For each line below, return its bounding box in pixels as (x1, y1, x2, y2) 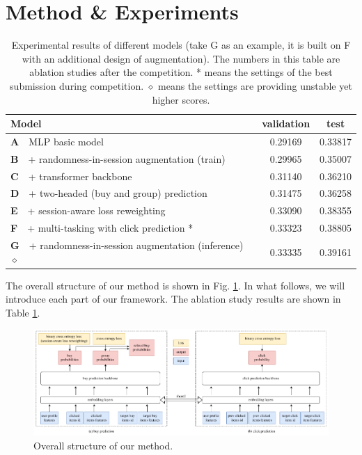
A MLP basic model (10, 134, 104, 148)
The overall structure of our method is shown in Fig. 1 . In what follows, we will (6, 278, 345, 292)
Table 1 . (6, 305, 40, 319)
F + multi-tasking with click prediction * (10, 221, 194, 235)
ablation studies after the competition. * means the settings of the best (29, 65, 333, 79)
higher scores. (152, 92, 210, 106)
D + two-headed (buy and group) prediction (10, 186, 207, 200)
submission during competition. (10, 78, 144, 93)
